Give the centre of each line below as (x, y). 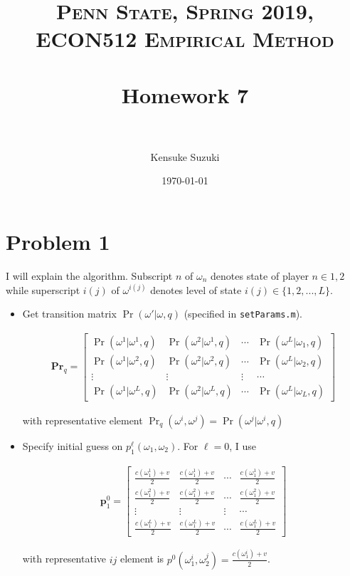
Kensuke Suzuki (185, 156)
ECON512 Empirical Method (185, 39)
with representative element (83, 420)
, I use (243, 446)
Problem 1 (58, 242)
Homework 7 (185, 94)
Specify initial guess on (73, 446)
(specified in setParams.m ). (243, 314)
